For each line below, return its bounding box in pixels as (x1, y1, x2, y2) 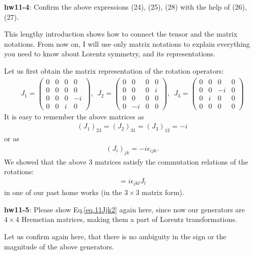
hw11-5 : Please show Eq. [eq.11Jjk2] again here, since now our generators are (4, 204, 245, 214)
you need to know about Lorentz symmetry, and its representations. (4, 48, 216, 59)
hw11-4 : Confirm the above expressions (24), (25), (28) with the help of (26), (4, 2, 247, 12)
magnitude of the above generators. (4, 241, 114, 251)
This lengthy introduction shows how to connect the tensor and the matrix (4, 28, 238, 39)
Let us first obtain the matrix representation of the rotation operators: (4, 65, 224, 76)
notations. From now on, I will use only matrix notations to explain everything (4, 38, 250, 49)
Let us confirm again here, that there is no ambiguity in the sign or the (4, 231, 227, 242)
